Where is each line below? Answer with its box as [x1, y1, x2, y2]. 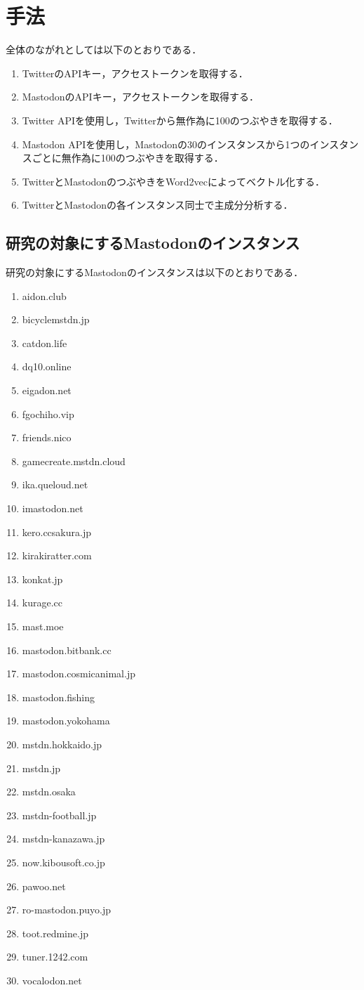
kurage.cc [22, 595, 63, 610]
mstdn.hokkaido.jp [22, 736, 102, 751]
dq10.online [22, 359, 72, 374]
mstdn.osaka [22, 784, 76, 799]
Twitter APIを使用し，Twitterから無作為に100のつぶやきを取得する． [22, 112, 338, 127]
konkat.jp [22, 571, 63, 586]
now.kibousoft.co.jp [22, 854, 105, 869]
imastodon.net [22, 501, 83, 516]
